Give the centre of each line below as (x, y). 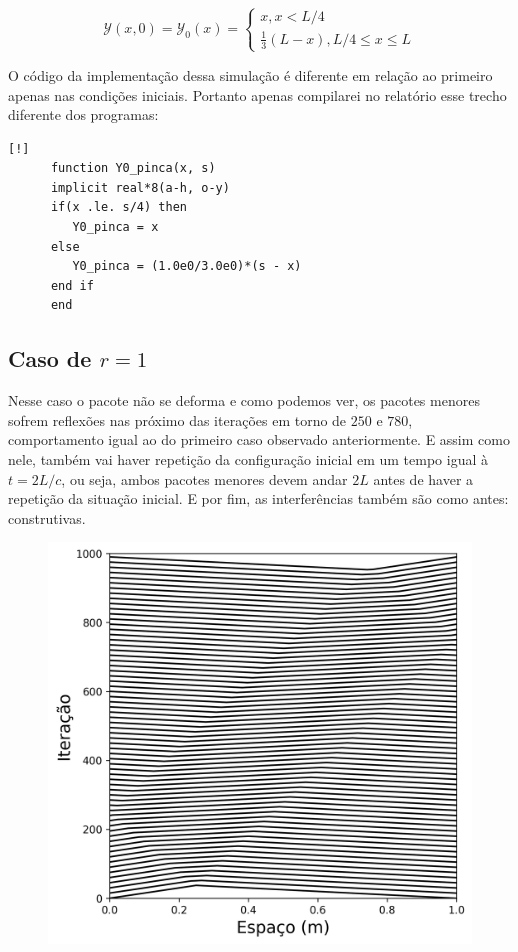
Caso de (50, 358)
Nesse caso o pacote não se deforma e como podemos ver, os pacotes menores (244, 400)
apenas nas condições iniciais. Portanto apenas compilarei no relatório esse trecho (257, 94)
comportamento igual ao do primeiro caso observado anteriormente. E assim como (259, 439)
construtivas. (47, 517)
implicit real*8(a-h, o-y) (140, 187)
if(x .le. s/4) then (118, 207)
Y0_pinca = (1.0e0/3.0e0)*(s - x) (187, 266)
